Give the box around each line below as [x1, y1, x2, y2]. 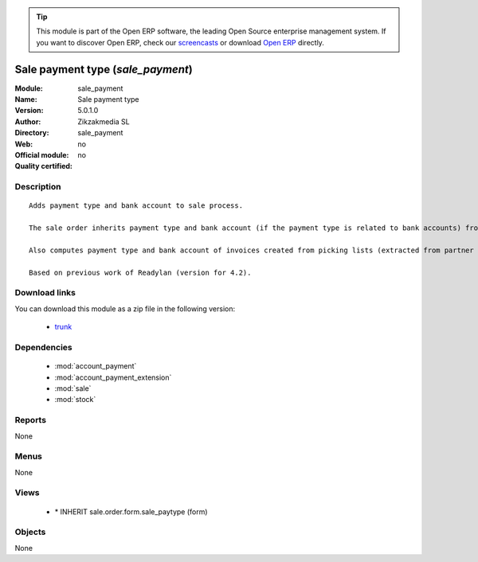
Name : [14, 95, 37, 104]
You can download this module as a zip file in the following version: [14, 303, 236, 314]
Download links [14, 287, 76, 299]
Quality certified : [14, 162, 73, 171]
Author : [14, 116, 41, 127]
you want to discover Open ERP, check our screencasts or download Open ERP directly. [36, 37, 324, 47]
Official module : [14, 150, 69, 160]
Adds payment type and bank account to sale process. [29, 201, 243, 210]
